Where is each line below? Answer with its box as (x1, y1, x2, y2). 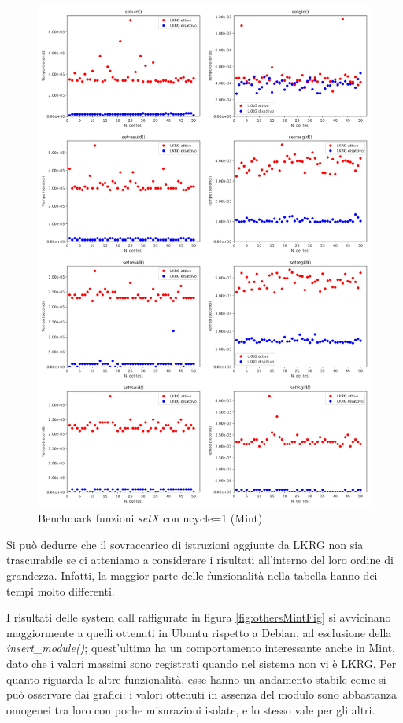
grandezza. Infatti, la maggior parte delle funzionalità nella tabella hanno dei (6, 566, 378, 583)
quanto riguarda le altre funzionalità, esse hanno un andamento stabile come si (6, 670, 386, 687)
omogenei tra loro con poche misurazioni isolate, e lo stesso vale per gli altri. (6, 701, 375, 717)
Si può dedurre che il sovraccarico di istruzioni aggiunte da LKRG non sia (6, 536, 364, 552)
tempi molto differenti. (6, 582, 115, 599)
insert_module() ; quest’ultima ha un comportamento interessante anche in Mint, (6, 640, 395, 656)
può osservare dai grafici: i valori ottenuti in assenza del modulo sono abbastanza (6, 686, 397, 703)
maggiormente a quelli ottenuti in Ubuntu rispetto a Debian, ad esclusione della (6, 624, 392, 640)
